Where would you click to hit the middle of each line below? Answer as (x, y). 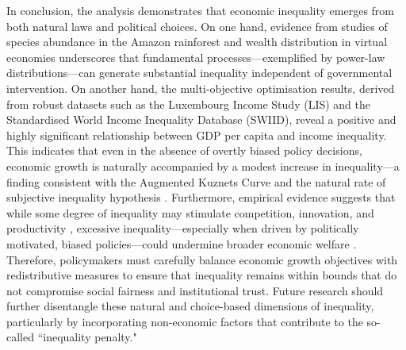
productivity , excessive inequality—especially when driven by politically (183, 228)
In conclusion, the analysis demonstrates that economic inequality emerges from (200, 10)
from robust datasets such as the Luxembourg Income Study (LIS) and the (189, 104)
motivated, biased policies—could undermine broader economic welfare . (182, 243)
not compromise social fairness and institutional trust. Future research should (195, 290)
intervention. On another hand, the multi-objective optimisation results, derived (201, 88)
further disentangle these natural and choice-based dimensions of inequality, (190, 306)
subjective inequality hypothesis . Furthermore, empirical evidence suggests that (201, 197)
